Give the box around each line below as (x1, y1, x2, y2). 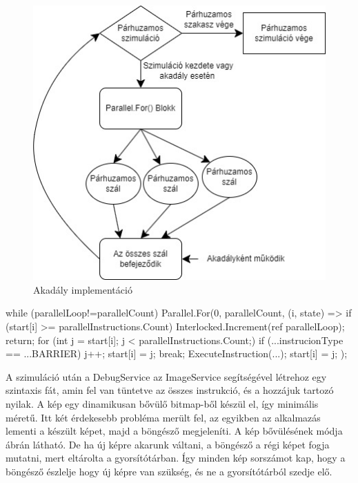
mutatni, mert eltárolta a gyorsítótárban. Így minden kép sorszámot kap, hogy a (6, 451, 346, 465)
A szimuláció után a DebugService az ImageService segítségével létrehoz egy (6, 369, 327, 383)
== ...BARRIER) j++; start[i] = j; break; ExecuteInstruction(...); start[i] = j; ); (6, 346, 348, 361)
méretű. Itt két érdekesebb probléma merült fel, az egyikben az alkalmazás (6, 410, 321, 424)
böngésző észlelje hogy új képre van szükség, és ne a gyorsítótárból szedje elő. (6, 464, 332, 478)
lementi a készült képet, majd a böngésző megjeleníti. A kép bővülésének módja (6, 424, 343, 438)
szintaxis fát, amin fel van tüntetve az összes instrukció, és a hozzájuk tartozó (6, 383, 334, 397)
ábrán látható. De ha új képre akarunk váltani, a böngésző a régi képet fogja (6, 437, 330, 451)
